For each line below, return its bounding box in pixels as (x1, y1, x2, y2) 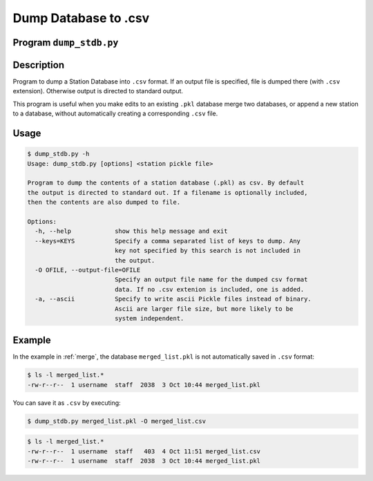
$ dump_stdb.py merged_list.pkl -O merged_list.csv (27, 417, 207, 425)
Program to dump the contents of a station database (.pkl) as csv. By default (27, 179, 305, 187)
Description (12, 59, 65, 70)
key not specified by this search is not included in (114, 247, 300, 255)
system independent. (114, 314, 184, 322)
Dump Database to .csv (12, 10, 150, 26)
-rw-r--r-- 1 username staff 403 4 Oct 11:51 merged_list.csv (27, 447, 261, 455)
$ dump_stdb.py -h (27, 150, 90, 158)
